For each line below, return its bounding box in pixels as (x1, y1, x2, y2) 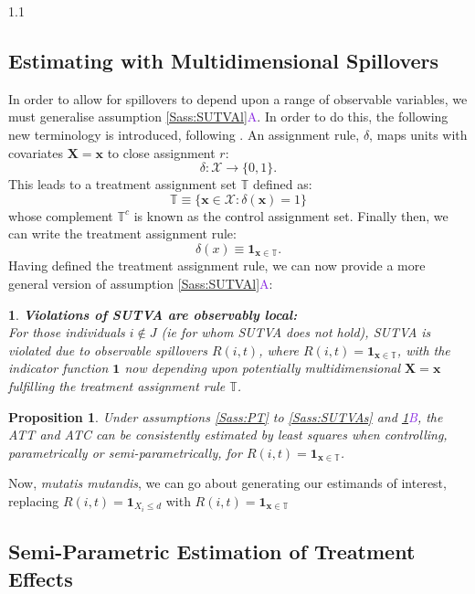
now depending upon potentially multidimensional (124, 358, 401, 377)
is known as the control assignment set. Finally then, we (133, 206, 449, 225)
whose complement (8, 206, 113, 225)
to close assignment (107, 143, 216, 162)
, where (259, 340, 300, 359)
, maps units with (369, 124, 468, 143)
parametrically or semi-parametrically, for (8, 442, 242, 461)
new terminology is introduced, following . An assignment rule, (8, 124, 360, 143)
